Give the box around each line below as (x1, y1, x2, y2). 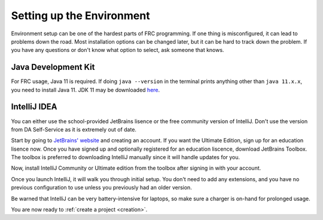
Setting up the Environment (11, 9, 150, 22)
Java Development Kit (11, 62, 95, 72)
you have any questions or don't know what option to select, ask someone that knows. (11, 47, 224, 54)
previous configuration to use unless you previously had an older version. (11, 184, 193, 191)
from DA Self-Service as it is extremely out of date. (11, 126, 137, 133)
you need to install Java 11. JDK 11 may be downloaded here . (11, 86, 160, 93)
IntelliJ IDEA (11, 102, 57, 112)
